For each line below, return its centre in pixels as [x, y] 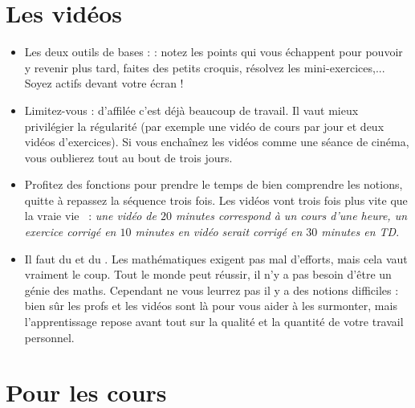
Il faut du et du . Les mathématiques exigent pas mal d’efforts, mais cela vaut [216, 258]
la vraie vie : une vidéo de [90, 216]
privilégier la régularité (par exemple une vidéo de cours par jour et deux [204, 126]
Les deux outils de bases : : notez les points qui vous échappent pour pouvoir [214, 52]
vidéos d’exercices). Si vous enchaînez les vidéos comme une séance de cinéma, [217, 142]
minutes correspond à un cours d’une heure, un [291, 216]
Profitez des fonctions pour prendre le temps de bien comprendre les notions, [214, 184]
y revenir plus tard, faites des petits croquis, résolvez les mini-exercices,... [205, 67]
